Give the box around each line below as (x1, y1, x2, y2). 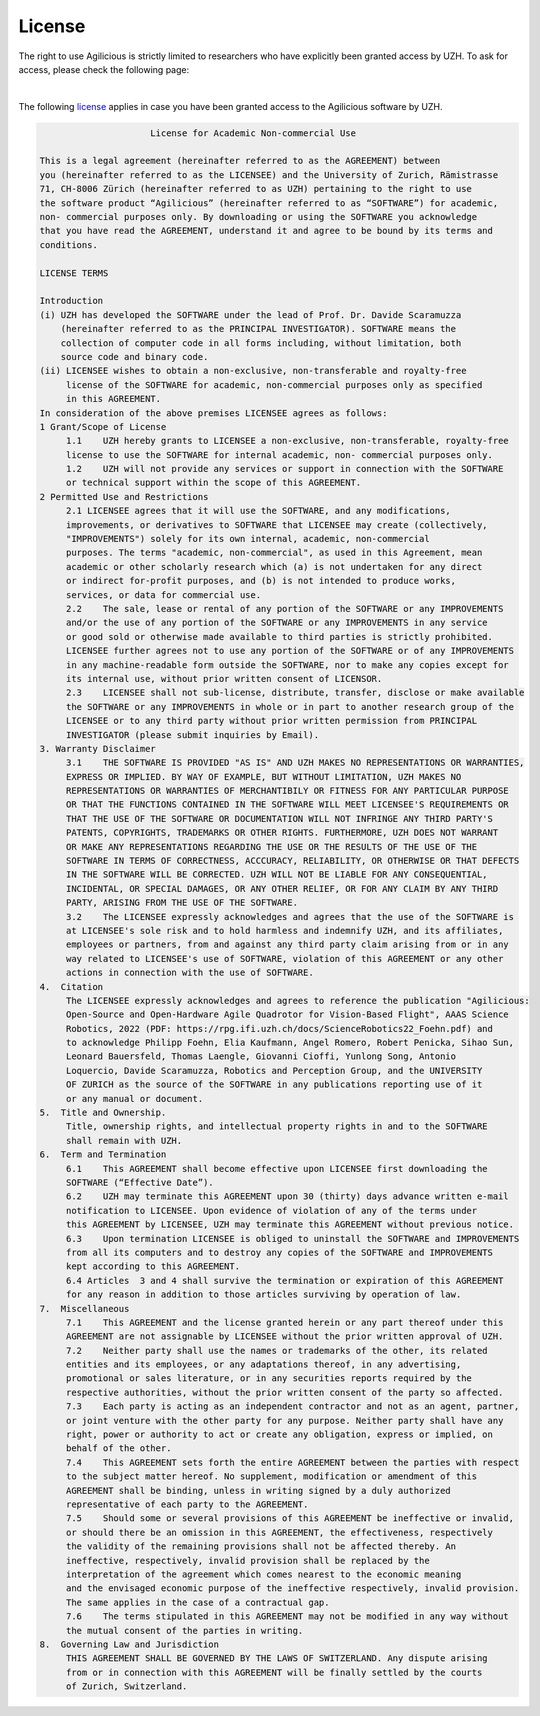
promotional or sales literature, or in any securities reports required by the (65, 1373, 472, 1384)
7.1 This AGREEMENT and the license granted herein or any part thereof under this (65, 1316, 504, 1328)
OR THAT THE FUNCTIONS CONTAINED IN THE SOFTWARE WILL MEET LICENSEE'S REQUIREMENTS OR (65, 799, 509, 810)
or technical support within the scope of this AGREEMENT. (65, 477, 362, 489)
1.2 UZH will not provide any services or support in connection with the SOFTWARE (65, 463, 504, 475)
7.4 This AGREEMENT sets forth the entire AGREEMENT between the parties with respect (65, 1456, 520, 1468)
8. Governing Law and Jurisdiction (39, 1638, 220, 1650)
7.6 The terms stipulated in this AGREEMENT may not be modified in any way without (65, 1611, 509, 1622)
